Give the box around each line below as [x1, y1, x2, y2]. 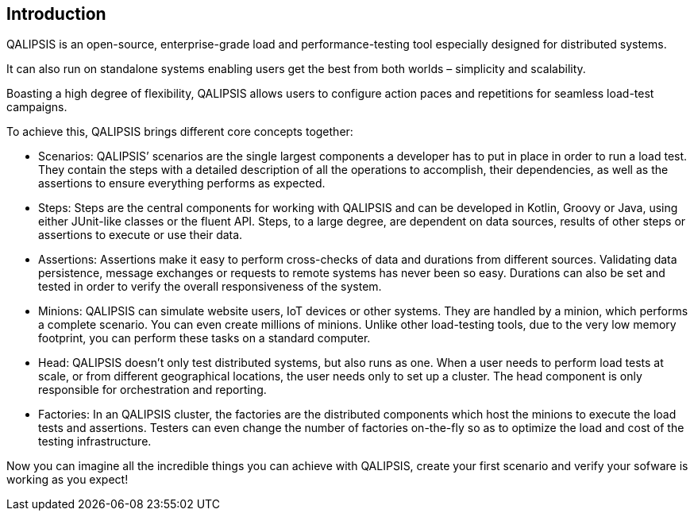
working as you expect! [6, 473, 129, 487]
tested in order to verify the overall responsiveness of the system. [38, 280, 382, 294]
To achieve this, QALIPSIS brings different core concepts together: [6, 125, 353, 139]
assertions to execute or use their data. [38, 228, 243, 242]
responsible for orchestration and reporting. [38, 383, 267, 397]
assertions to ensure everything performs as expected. [38, 176, 326, 191]
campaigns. [6, 100, 67, 114]
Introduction [6, 4, 106, 24]
